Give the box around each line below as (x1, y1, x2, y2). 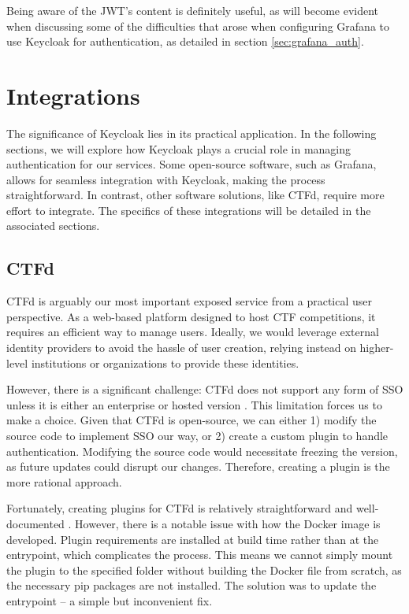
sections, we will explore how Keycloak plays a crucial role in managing (6, 140, 351, 157)
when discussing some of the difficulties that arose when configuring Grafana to (6, 17, 390, 34)
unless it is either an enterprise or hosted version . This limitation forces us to (6, 396, 382, 412)
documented (6, 515, 65, 531)
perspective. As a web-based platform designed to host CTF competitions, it (6, 308, 376, 324)
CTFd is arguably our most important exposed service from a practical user (6, 293, 373, 309)
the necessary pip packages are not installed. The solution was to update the (6, 577, 377, 594)
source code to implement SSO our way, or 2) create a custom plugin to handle (6, 427, 389, 444)
